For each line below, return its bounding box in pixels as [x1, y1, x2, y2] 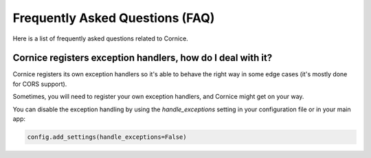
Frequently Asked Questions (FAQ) [12, 10, 215, 25]
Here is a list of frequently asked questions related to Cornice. [12, 34, 188, 43]
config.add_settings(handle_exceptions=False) [27, 133, 187, 141]
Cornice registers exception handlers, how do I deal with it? [12, 52, 273, 64]
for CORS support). [12, 80, 67, 88]
